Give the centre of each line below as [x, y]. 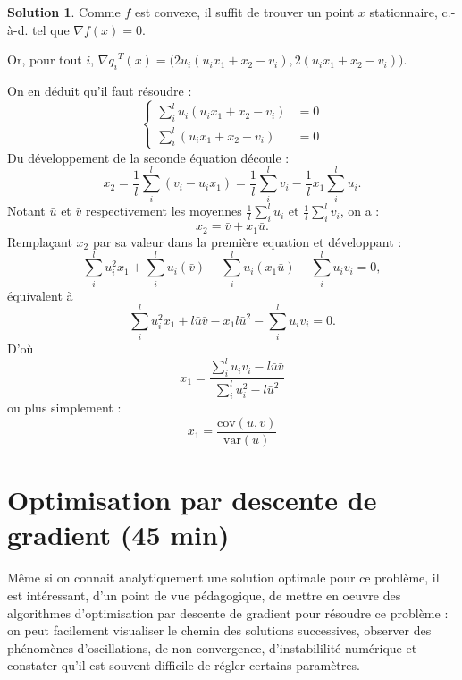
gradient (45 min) [118, 535]
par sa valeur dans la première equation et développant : [247, 241]
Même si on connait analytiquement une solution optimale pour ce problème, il [223, 578]
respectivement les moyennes [164, 211]
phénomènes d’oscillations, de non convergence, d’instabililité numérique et [212, 647]
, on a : [360, 211]
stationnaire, [403, 12]
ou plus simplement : [64, 408]
